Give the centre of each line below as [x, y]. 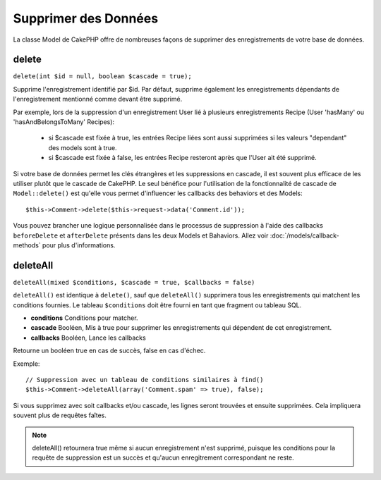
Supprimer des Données [86, 18]
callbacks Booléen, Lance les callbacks [88, 338]
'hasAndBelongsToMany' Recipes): [64, 122]
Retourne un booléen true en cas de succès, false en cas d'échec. [109, 351]
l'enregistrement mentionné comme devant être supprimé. [98, 99]
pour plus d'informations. [79, 245]
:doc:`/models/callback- [305, 235]
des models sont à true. [83, 147]
